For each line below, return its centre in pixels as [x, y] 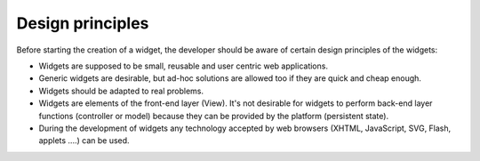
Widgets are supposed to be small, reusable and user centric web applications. [184, 66]
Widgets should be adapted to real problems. [121, 91]
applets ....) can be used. [84, 141]
